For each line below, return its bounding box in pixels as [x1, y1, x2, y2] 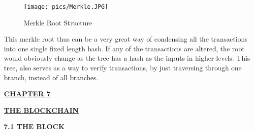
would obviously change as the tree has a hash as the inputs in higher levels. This [4, 53, 250, 63]
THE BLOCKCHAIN [4, 105, 79, 115]
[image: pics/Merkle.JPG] [24, 3, 108, 10]
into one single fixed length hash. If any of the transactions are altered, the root [4, 43, 245, 53]
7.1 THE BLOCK [4, 121, 65, 132]
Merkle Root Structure [24, 17, 93, 27]
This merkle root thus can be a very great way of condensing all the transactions [4, 34, 248, 44]
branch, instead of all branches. [4, 72, 98, 82]
